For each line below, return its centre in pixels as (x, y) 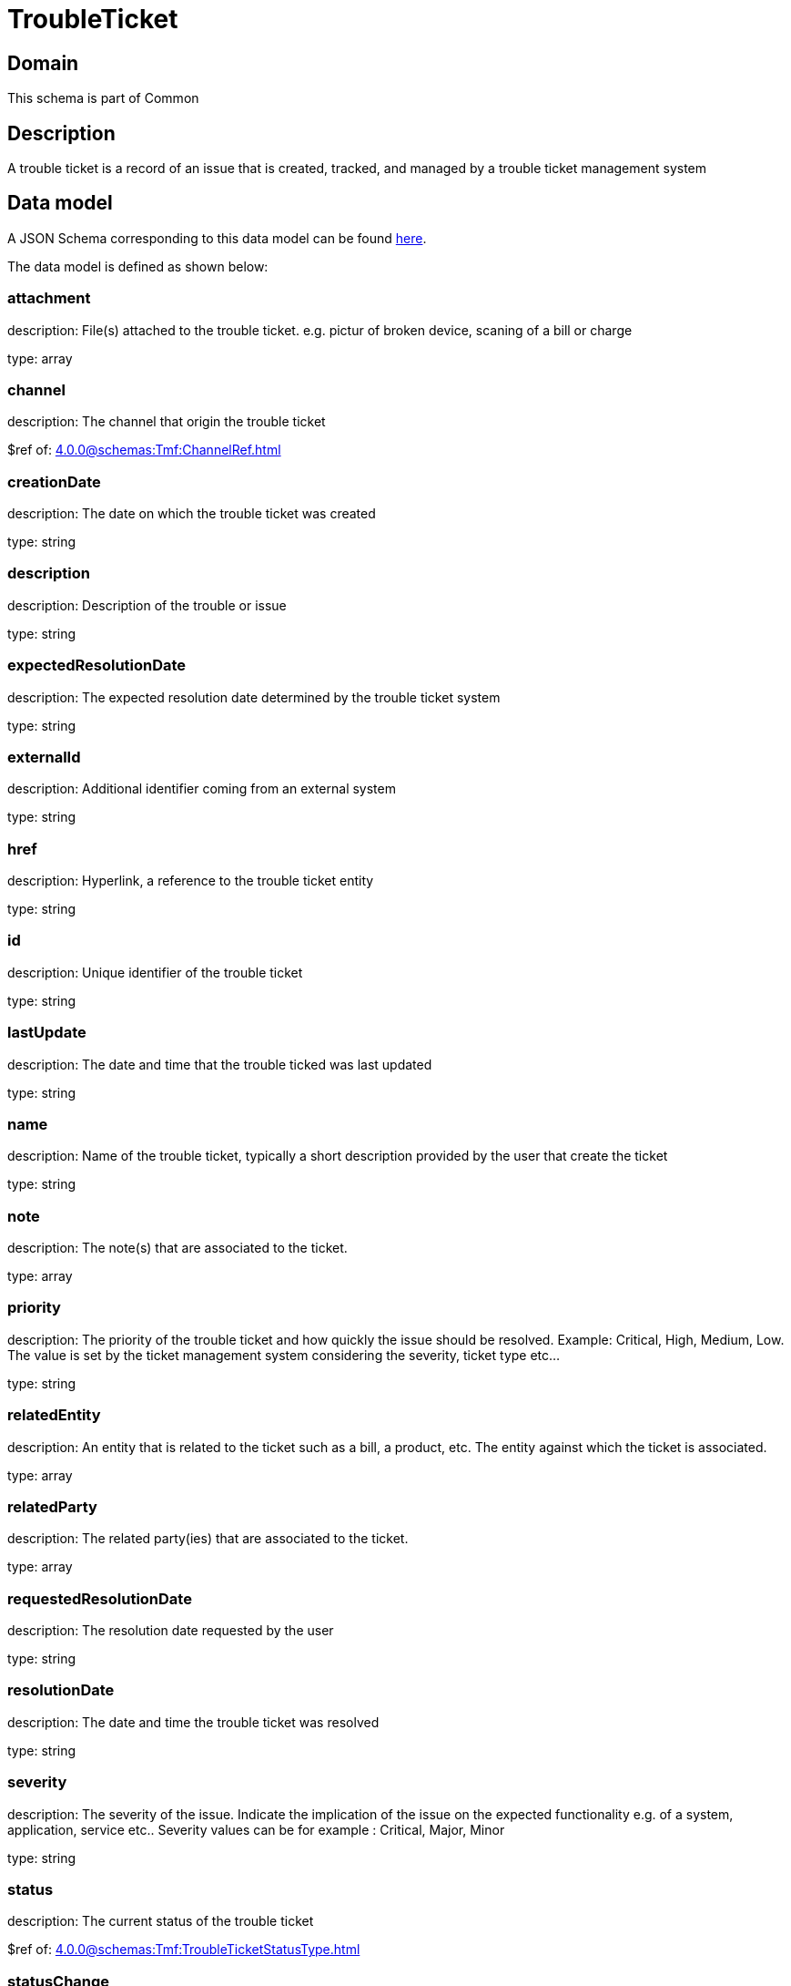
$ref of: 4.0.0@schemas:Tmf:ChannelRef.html (144, 450)
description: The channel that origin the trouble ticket (167, 422)
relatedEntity (54, 1415)
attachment (49, 298)
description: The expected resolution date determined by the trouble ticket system (254, 697)
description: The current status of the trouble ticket (161, 1921)
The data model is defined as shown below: (138, 266)
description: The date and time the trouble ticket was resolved (193, 1722)
